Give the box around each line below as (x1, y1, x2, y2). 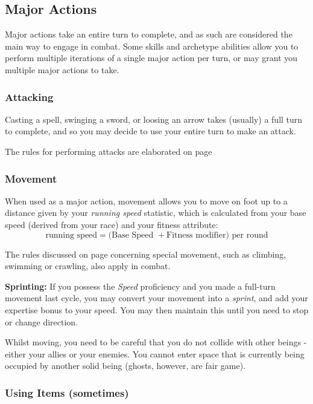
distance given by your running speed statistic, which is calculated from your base (5, 206, 306, 219)
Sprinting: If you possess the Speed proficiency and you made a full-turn (5, 279, 276, 292)
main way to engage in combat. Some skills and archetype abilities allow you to (5, 39, 299, 52)
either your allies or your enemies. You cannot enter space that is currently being (5, 347, 305, 360)
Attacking (5, 89, 54, 104)
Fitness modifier (166, 230, 226, 239)
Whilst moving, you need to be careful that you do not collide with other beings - (5, 336, 307, 348)
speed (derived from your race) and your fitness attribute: (5, 218, 218, 230)
